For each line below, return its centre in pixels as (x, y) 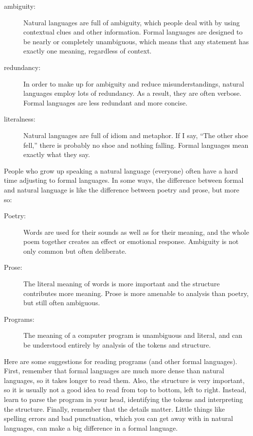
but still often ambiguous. (62, 303)
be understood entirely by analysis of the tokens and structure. (117, 345)
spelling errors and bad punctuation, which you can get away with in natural (118, 418)
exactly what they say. (57, 154)
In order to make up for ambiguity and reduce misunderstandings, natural (134, 83)
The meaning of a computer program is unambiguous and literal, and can (133, 335)
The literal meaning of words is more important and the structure (122, 284)
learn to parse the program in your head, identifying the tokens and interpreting (124, 399)
